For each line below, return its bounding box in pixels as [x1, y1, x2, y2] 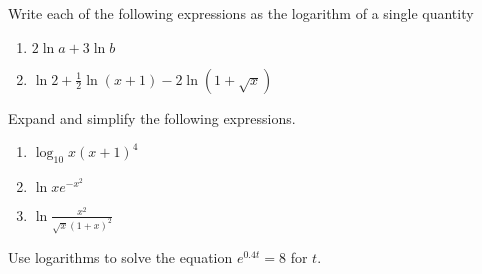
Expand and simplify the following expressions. [8, 107, 296, 128]
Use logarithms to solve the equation [8, 246, 233, 267]
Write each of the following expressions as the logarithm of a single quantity [8, 3, 474, 23]
